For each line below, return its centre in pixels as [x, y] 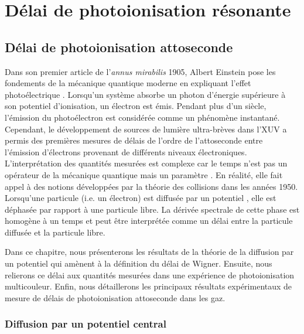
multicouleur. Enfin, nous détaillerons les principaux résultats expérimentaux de [148, 286]
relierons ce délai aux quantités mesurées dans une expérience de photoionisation [150, 275]
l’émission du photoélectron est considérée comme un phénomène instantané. [142, 117]
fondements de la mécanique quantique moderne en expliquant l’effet [128, 83]
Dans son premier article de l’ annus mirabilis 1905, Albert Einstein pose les [140, 71]
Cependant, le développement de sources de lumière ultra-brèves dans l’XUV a [146, 129]
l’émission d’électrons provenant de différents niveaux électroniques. [126, 151]
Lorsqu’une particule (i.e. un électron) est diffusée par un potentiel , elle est [141, 198]
